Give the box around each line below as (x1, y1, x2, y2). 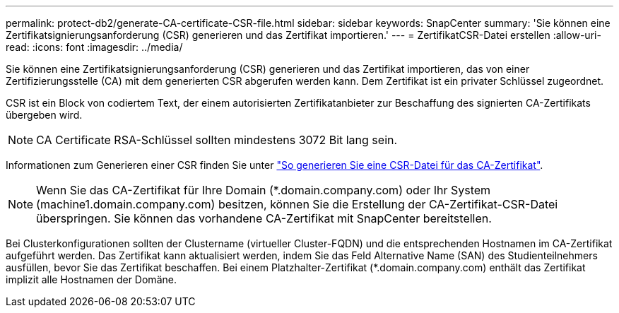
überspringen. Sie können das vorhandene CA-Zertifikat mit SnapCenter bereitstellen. (36, 211, 492, 225)
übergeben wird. (6, 109, 83, 121)
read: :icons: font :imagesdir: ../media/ (6, 41, 183, 53)
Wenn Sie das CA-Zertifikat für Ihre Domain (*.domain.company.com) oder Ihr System (36, 183, 491, 197)
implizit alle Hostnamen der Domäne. (6, 273, 177, 285)
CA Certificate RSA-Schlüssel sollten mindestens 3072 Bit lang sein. (36, 133, 398, 147)
